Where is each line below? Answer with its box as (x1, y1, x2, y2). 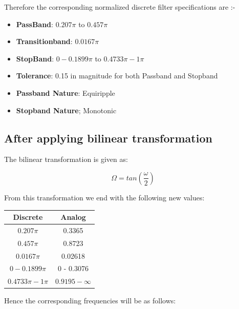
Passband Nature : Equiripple (16, 87, 115, 98)
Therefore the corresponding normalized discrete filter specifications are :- (4, 2, 235, 12)
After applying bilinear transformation (4, 130, 212, 146)
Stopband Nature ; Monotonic (16, 105, 117, 115)
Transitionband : (16, 36, 73, 47)
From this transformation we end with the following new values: (4, 192, 205, 202)
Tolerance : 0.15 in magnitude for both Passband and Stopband (16, 70, 218, 81)
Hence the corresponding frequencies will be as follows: (4, 295, 176, 306)
